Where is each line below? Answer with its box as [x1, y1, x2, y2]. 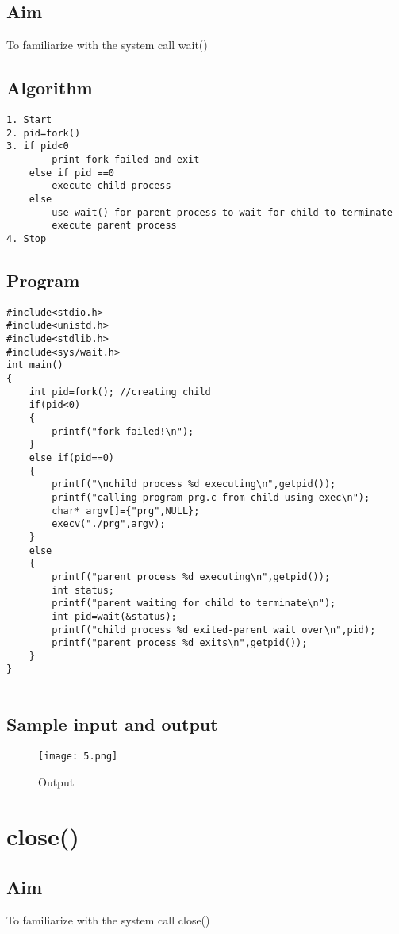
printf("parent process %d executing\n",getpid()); [52, 571, 331, 582]
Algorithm [6, 75, 93, 100]
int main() [6, 359, 63, 371]
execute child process [52, 180, 171, 192]
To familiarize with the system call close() [6, 911, 210, 928]
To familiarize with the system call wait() [6, 37, 208, 53]
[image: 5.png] [38, 751, 118, 762]
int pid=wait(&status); [52, 610, 177, 622]
